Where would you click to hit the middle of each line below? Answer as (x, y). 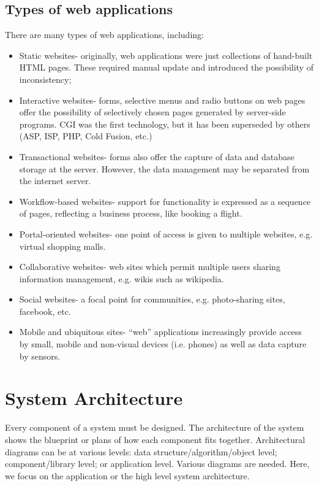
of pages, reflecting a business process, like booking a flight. (131, 213)
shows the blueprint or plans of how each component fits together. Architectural (155, 439)
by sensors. (40, 356)
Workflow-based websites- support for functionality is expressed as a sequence (165, 201)
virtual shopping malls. (62, 246)
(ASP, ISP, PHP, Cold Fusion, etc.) (86, 136)
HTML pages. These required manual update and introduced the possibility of (166, 67)
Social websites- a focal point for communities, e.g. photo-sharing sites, (152, 299)
